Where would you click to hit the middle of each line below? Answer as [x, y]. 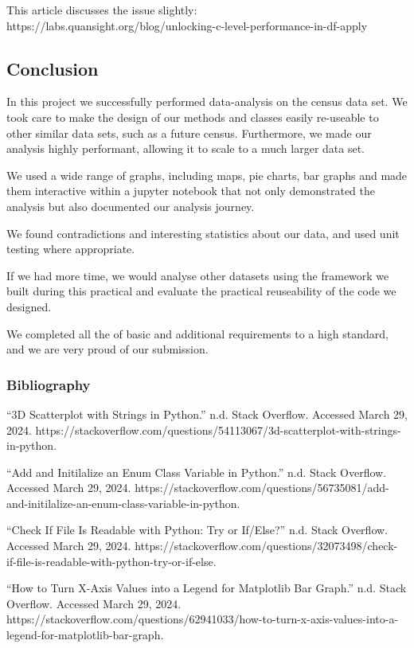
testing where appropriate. [71, 249]
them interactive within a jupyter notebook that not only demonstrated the [191, 191]
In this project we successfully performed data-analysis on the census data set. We [207, 101]
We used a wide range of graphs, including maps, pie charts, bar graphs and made [207, 175]
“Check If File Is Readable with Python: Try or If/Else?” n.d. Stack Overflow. [197, 530]
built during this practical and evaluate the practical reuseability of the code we [201, 291]
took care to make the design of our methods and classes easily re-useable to [193, 117]
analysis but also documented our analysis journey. [131, 206]
